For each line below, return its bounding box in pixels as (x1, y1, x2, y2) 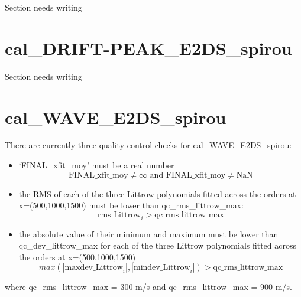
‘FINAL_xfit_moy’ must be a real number (18, 159, 174, 171)
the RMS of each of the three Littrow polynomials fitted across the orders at (18, 187, 296, 200)
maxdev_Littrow (64, 263, 123, 272)
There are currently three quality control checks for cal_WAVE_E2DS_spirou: (5, 139, 292, 151)
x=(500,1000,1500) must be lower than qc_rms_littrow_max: (18, 199, 244, 211)
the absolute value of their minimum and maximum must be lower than (18, 227, 279, 240)
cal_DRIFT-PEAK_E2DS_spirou (5, 35, 292, 60)
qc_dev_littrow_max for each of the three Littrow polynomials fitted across (18, 239, 297, 252)
